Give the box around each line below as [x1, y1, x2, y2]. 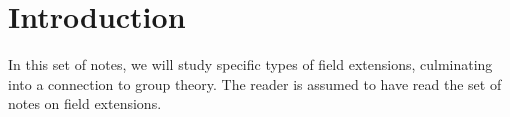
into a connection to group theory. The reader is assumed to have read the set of [8, 73, 502, 94]
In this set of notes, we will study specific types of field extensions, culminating [8, 54, 493, 75]
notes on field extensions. [8, 93, 162, 114]
